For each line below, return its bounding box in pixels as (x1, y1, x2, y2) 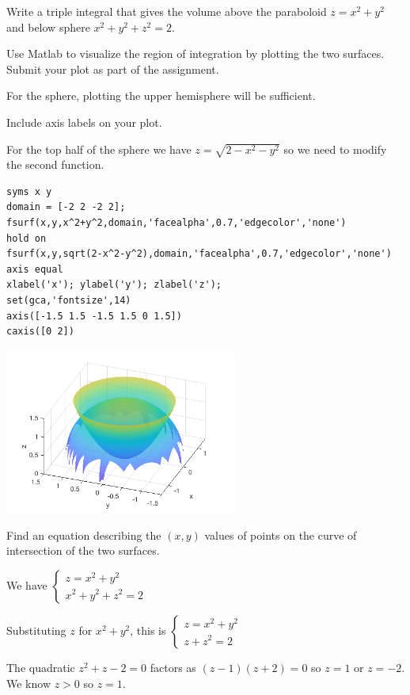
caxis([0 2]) (6, 326, 74, 338)
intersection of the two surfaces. (6, 542, 160, 559)
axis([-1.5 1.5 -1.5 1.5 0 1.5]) (6, 310, 182, 322)
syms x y (6, 185, 52, 197)
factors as (150, 659, 196, 675)
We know (6, 674, 51, 691)
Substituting (6, 621, 66, 638)
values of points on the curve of (204, 526, 357, 543)
